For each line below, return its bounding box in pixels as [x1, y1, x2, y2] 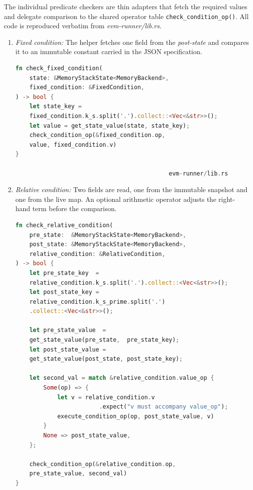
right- [218, 194, 235, 204]
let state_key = [29, 103, 82, 110]
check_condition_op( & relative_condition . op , [29, 460, 176, 468]
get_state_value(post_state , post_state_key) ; [29, 355, 183, 363]
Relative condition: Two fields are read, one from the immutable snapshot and [15, 184, 248, 195]
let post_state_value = [29, 346, 106, 353]
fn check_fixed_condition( [15, 65, 103, 72]
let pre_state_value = [29, 327, 106, 334]
